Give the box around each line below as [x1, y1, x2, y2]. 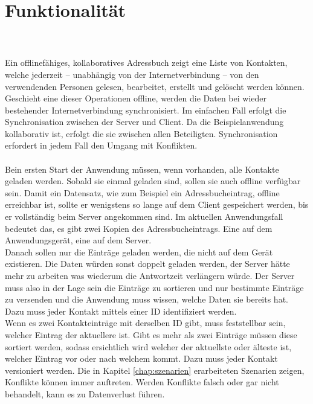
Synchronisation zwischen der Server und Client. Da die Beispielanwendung [5, 115, 284, 128]
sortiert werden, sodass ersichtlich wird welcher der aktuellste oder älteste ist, [5, 340, 292, 353]
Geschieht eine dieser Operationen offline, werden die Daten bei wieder [5, 92, 267, 104]
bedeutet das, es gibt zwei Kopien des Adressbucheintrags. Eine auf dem [5, 222, 273, 234]
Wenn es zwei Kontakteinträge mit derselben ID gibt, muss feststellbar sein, [5, 316, 286, 329]
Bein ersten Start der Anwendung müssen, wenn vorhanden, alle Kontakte [5, 162, 279, 175]
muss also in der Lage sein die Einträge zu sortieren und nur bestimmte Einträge [5, 281, 304, 293]
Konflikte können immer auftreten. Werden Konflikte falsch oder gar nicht [5, 376, 279, 388]
